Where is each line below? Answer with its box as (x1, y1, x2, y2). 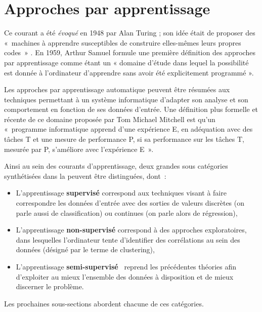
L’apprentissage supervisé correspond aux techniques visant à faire (16, 187, 227, 198)
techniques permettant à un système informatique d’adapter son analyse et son (4, 94, 248, 104)
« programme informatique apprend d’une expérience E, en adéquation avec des (4, 124, 253, 134)
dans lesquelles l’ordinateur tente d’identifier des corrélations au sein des (16, 234, 240, 245)
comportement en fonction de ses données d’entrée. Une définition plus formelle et (4, 104, 258, 114)
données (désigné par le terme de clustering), (16, 244, 155, 255)
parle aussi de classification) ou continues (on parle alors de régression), (16, 207, 238, 218)
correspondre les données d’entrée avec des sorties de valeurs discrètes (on (16, 198, 245, 208)
